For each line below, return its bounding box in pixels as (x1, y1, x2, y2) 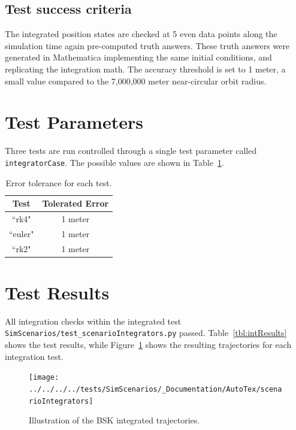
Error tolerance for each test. (5, 176, 112, 189)
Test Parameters (5, 110, 143, 134)
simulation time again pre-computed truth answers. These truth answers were (5, 39, 290, 52)
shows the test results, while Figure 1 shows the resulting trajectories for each (5, 338, 292, 351)
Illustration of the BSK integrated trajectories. (29, 414, 200, 426)
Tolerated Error (42, 197, 109, 210)
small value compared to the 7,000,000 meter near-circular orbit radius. (5, 74, 267, 87)
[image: (29, 373, 59, 382)
